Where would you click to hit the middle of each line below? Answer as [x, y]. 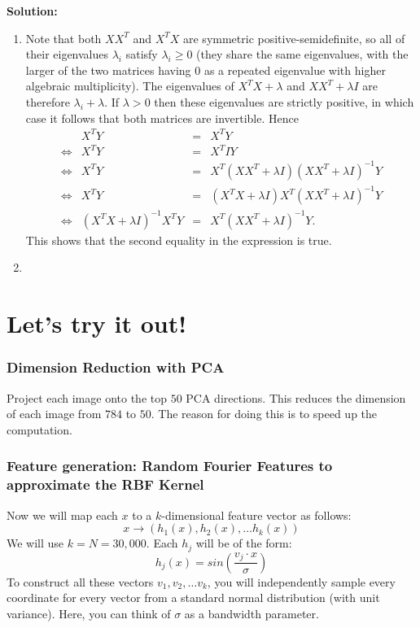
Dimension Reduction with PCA [116, 367]
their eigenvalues [67, 54]
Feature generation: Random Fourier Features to [170, 466]
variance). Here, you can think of [89, 613]
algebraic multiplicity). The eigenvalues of [130, 86]
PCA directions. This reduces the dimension [296, 397]
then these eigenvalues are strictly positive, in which [284, 101]
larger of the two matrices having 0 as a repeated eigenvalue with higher [206, 70]
